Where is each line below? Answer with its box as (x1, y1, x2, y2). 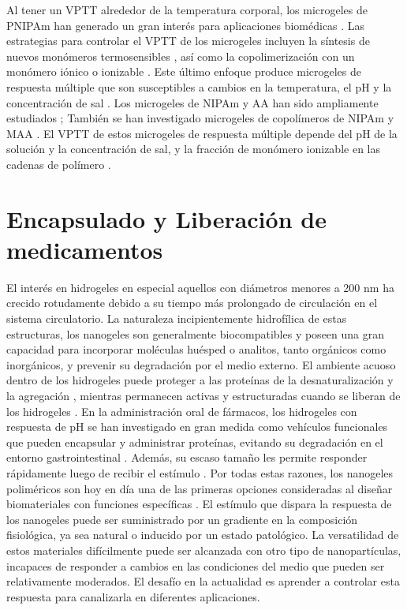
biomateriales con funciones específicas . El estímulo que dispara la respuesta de (6, 496, 392, 512)
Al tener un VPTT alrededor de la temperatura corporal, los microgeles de (6, 2, 368, 17)
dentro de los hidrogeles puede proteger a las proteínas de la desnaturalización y (6, 372, 394, 388)
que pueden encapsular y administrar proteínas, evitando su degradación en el (6, 433, 383, 450)
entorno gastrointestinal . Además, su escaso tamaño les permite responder (6, 449, 368, 466)
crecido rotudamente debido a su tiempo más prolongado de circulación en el (6, 294, 378, 311)
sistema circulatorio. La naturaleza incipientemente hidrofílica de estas (6, 310, 347, 327)
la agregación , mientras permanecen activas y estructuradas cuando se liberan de (6, 387, 401, 403)
